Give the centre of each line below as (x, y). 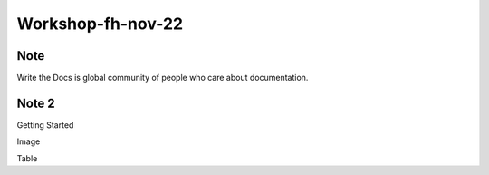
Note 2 (36, 103)
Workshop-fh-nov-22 (100, 24)
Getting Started (45, 125)
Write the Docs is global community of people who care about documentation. (163, 78)
